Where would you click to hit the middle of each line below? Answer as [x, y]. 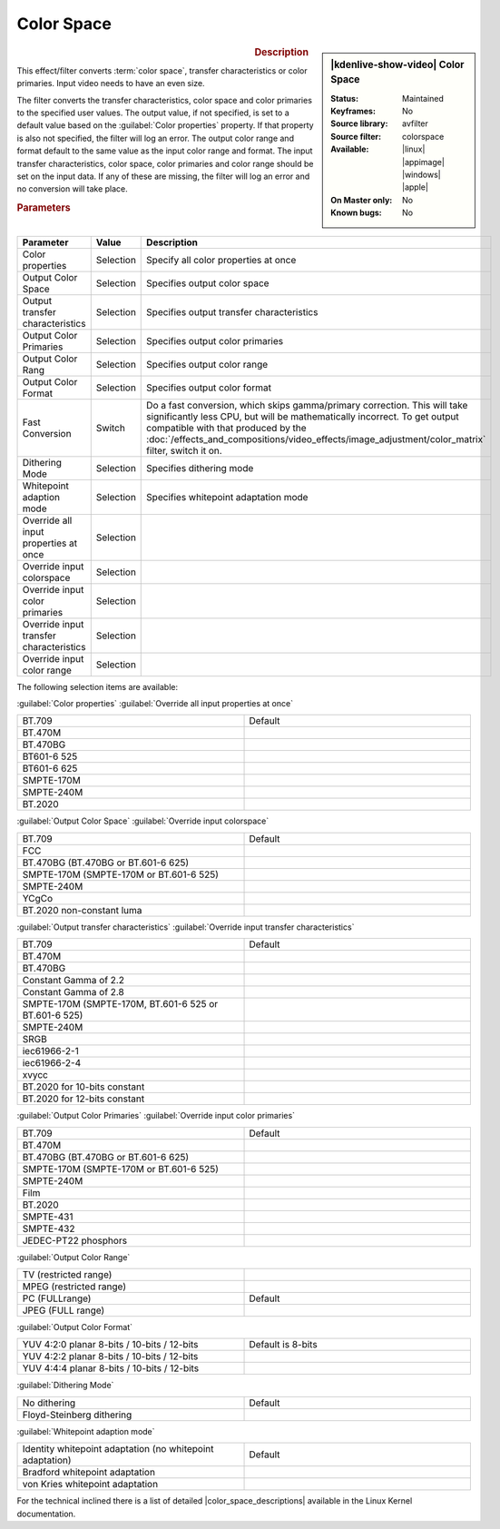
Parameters [44, 208]
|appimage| [423, 162]
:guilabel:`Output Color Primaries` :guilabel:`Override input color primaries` [156, 1116]
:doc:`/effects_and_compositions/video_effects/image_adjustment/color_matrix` [316, 439]
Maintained [423, 98]
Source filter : [356, 136]
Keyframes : [353, 111]
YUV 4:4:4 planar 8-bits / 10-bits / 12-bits [111, 1368]
